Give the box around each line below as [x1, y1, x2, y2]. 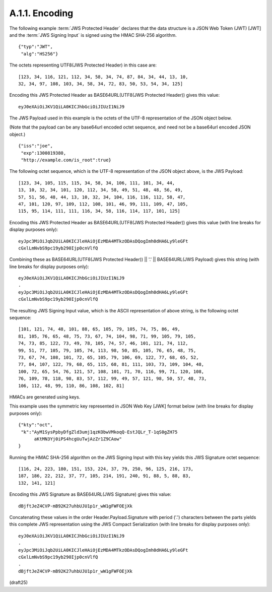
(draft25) [9, 579, 28, 585]
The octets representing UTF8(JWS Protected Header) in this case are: [9, 62, 157, 68]
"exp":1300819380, [21, 150, 66, 156]
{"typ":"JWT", [18, 44, 53, 50]
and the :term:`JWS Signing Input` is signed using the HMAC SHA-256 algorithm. [9, 32, 177, 38]
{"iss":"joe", [18, 143, 53, 149]
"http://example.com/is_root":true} [21, 157, 112, 163]
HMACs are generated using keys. [9, 393, 81, 400]
